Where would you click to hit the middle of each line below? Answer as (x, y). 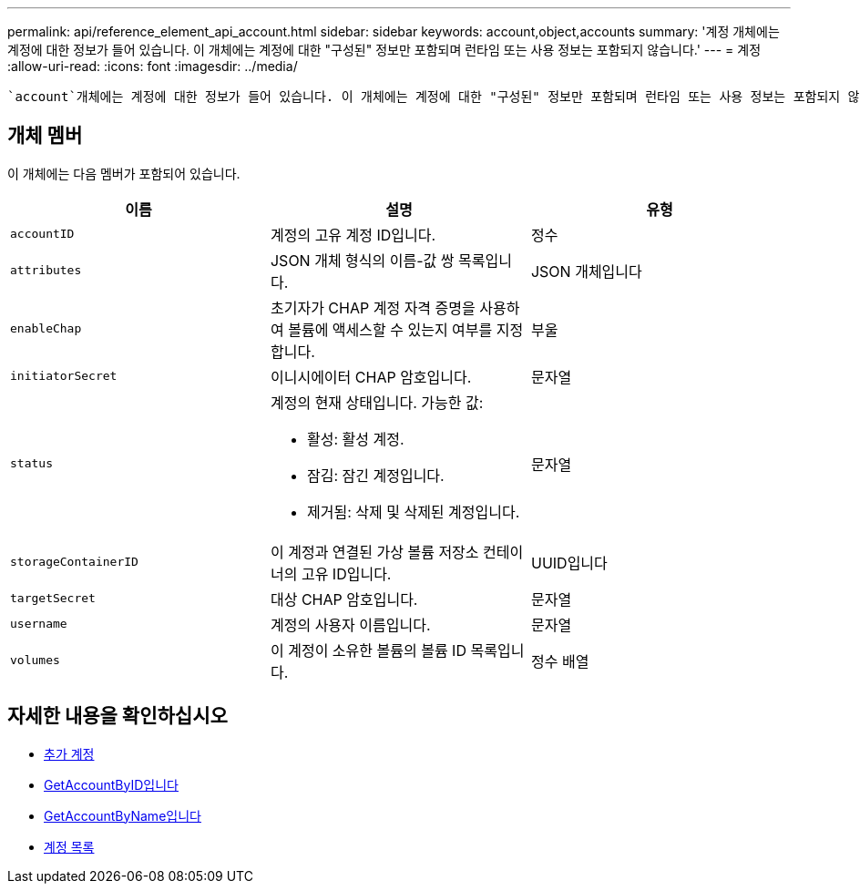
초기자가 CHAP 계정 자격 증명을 (373, 307)
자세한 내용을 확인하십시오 (118, 716)
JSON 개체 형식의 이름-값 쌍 (362, 260)
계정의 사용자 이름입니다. (350, 625)
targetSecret (53, 599)
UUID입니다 (569, 563)
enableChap (46, 329)
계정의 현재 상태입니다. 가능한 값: (377, 402)
